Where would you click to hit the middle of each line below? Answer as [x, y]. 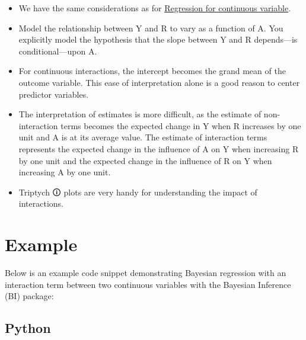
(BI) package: [29, 296]
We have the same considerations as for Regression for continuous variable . [155, 8]
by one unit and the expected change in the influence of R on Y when [145, 160]
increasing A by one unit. [65, 172]
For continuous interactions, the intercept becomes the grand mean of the [152, 71]
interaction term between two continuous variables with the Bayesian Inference [148, 284]
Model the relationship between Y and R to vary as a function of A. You [151, 28]
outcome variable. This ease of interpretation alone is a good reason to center [159, 82]
